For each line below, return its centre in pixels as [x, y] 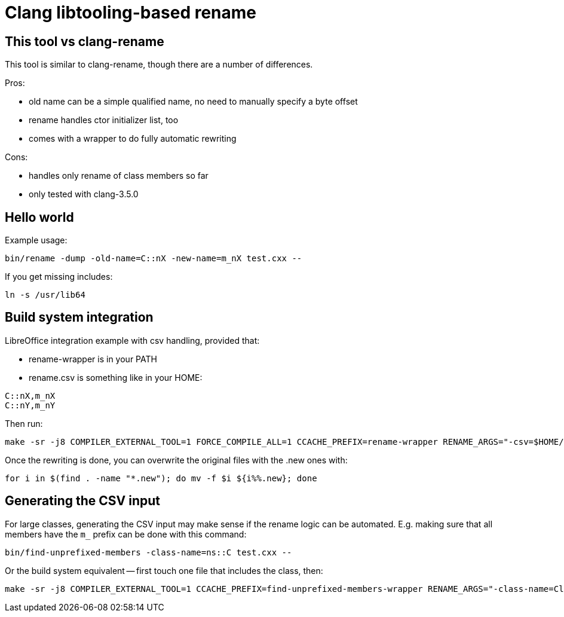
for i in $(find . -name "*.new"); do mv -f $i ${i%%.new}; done [161, 478]
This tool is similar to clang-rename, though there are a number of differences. [159, 65]
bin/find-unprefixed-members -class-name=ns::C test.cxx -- [148, 552]
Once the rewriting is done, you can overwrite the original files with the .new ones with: [176, 460]
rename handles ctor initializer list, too [104, 120]
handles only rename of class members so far [119, 176]
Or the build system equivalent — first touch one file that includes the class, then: [164, 570]
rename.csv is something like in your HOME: [116, 377]
